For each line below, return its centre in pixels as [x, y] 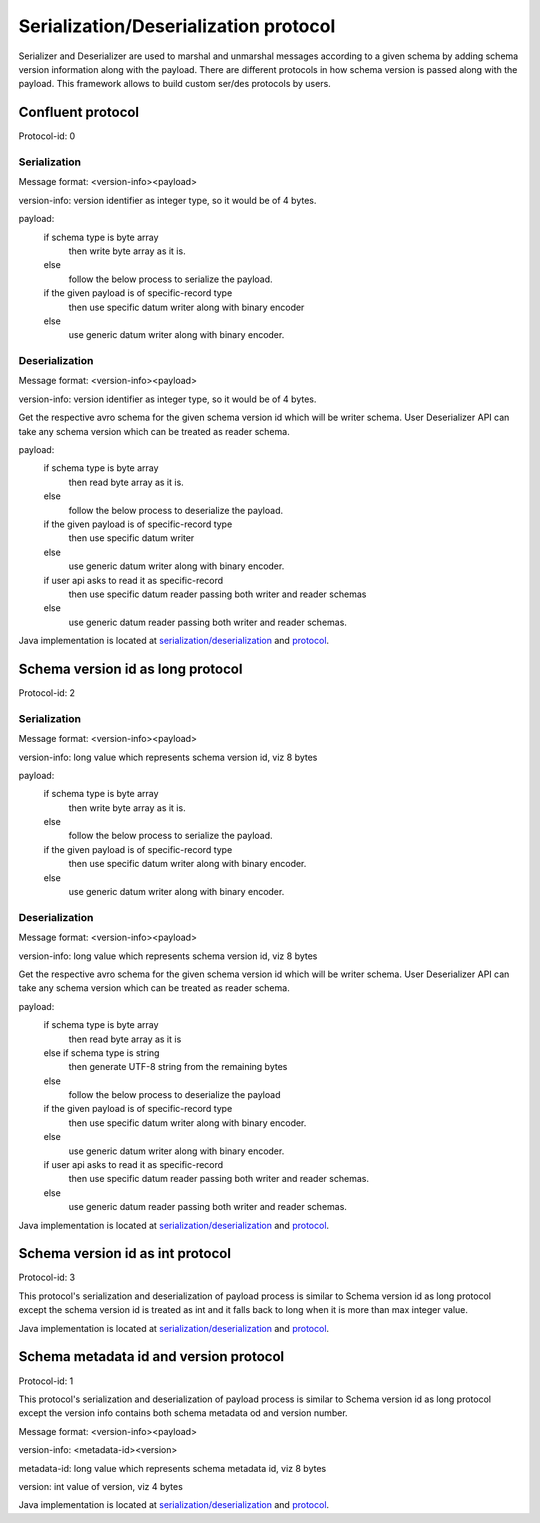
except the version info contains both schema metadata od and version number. [183, 1413]
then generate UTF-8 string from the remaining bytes [178, 1067]
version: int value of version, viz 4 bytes [101, 1486]
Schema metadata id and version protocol [151, 1356]
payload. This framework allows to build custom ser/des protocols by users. [175, 84]
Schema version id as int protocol [125, 1253]
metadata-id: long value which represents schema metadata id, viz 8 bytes [172, 1468]
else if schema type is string [101, 1052]
